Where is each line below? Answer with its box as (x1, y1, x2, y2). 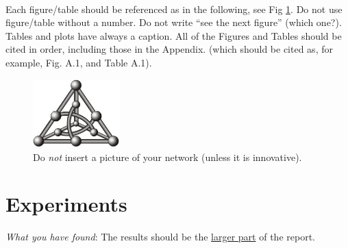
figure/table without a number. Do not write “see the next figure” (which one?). (5, 15, 342, 29)
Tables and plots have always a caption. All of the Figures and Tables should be (5, 28, 342, 42)
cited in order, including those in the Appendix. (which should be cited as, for (5, 42, 333, 56)
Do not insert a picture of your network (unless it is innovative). (33, 149, 302, 164)
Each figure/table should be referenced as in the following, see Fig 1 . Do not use (5, 1, 343, 16)
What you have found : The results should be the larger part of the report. (5, 230, 315, 244)
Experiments (5, 190, 127, 218)
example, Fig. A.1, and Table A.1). (5, 55, 152, 69)
